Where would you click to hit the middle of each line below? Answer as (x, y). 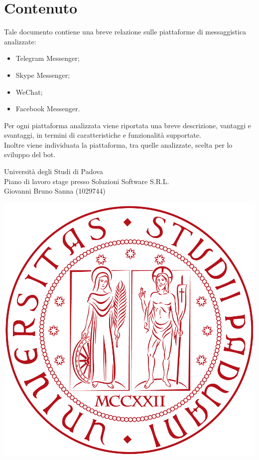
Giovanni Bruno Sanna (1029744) (55, 191)
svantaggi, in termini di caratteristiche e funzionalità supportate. (103, 135)
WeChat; (29, 92)
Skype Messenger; (43, 75)
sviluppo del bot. (30, 154)
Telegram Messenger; (48, 58)
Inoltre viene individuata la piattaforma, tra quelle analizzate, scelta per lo (118, 144)
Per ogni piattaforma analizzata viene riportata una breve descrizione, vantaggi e (128, 125)
